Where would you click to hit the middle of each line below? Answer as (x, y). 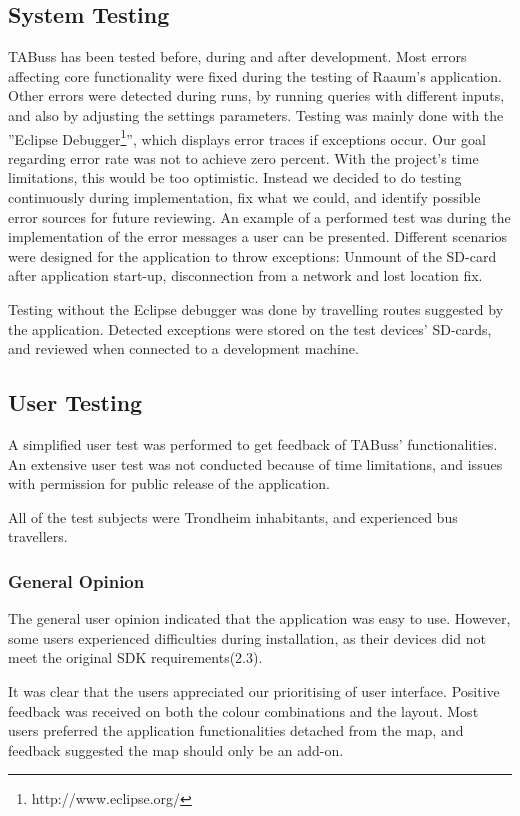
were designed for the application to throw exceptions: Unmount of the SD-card (252, 255)
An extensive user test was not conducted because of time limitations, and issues (255, 463)
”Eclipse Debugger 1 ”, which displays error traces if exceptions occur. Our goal (247, 137)
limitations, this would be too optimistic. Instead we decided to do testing (235, 177)
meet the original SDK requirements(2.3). (135, 657)
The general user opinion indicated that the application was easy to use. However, (259, 618)
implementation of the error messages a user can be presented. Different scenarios (258, 236)
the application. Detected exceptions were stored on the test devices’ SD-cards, (250, 328)
